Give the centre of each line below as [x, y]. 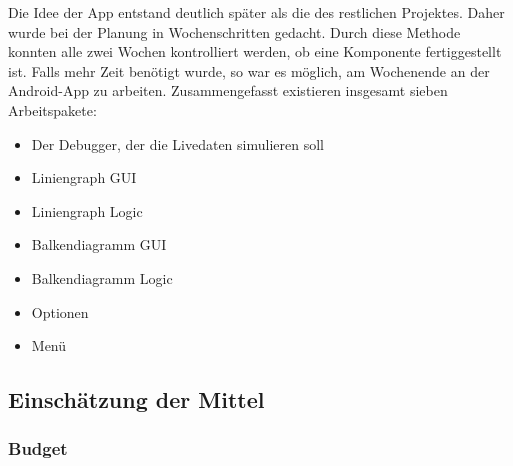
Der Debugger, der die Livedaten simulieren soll [177, 143]
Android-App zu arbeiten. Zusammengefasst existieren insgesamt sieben [228, 90]
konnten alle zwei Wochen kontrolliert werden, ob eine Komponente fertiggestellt [255, 51]
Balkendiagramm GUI [99, 244]
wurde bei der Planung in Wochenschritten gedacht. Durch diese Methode [234, 31]
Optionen [60, 311]
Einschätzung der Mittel [136, 399]
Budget [38, 448]
